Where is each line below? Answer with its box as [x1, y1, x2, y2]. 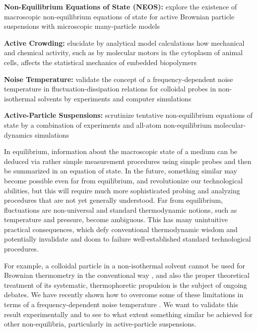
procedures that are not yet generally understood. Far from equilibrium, [4, 195, 223, 205]
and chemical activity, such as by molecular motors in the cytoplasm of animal [4, 47, 243, 58]
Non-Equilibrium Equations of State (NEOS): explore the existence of [4, 1, 237, 11]
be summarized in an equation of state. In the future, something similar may [4, 166, 237, 176]
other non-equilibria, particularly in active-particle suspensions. [4, 319, 196, 329]
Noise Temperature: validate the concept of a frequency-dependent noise [4, 74, 233, 84]
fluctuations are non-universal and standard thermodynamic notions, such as [4, 204, 237, 215]
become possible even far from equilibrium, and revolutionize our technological [4, 175, 243, 185]
